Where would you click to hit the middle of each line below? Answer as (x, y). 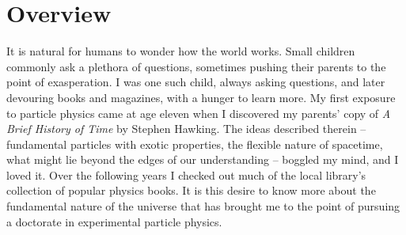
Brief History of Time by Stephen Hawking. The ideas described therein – (186, 129)
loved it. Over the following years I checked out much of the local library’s (186, 174)
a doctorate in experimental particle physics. (114, 221)
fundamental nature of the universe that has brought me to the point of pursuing (203, 206)
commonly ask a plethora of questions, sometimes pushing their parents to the (196, 66)
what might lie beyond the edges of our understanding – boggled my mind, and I (203, 159)
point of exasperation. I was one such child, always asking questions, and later (196, 82)
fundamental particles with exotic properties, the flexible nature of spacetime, (195, 144)
